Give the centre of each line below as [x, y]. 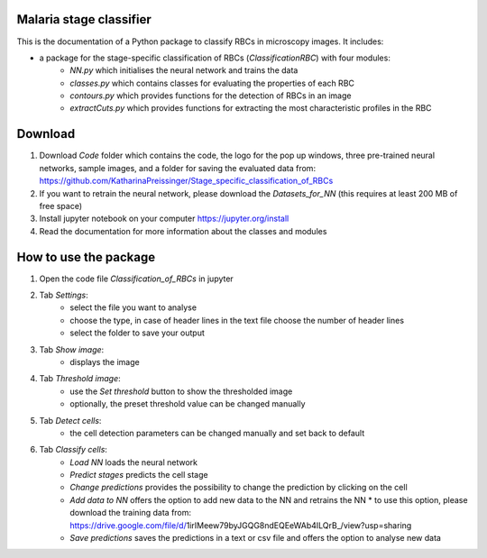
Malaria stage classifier [84, 19]
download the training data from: [131, 513]
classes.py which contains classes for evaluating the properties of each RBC [212, 83]
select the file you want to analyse [133, 307]
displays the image [105, 361]
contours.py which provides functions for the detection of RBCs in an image [211, 96]
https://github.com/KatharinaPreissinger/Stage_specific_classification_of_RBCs [186, 181]
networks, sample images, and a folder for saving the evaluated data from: [177, 168]
